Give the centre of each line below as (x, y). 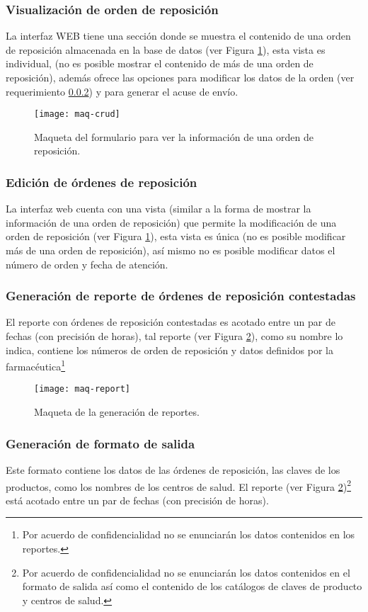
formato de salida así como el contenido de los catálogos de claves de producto (192, 586)
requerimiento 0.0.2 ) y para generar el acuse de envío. (122, 91)
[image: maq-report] (82, 389)
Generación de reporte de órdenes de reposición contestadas (181, 296)
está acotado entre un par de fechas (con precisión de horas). (137, 500)
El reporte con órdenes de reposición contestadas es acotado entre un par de (171, 322)
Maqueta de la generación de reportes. (117, 412)
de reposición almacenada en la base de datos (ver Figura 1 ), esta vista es (166, 49)
